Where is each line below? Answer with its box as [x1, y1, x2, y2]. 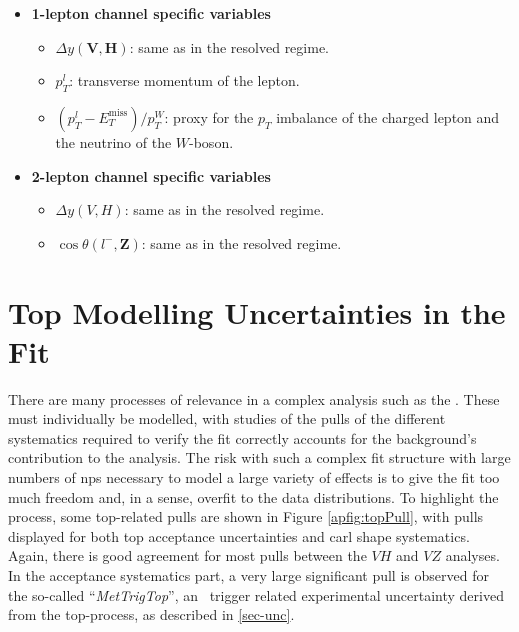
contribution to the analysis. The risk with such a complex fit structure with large [8, 447, 511, 468]
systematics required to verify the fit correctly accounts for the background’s [8, 427, 477, 448]
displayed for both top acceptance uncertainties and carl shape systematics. [8, 525, 470, 546]
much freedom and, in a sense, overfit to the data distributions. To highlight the [8, 486, 499, 507]
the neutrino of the [55, 131, 172, 152]
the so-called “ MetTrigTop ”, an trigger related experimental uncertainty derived [8, 584, 504, 605]
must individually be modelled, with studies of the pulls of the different [8, 408, 446, 429]
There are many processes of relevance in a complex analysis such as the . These [8, 388, 500, 409]
